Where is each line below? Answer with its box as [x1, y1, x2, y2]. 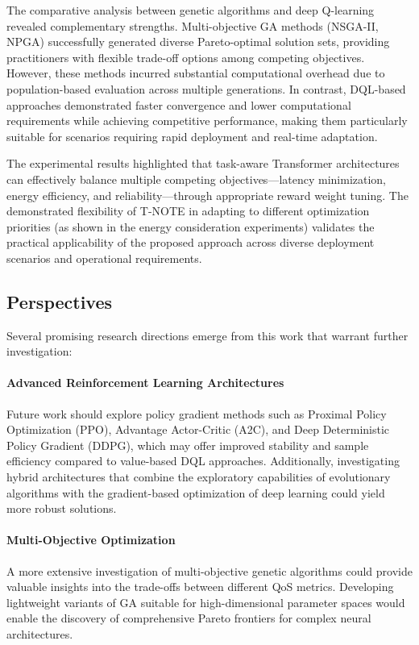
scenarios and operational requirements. [6, 249, 202, 266]
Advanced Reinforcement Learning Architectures [6, 374, 284, 391]
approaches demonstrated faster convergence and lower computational [6, 96, 351, 113]
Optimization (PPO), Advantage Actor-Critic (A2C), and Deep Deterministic [6, 421, 390, 438]
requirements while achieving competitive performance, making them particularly [6, 112, 408, 129]
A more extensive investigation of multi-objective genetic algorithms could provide [6, 562, 413, 579]
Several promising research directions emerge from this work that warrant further [6, 327, 409, 343]
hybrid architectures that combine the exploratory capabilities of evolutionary [6, 468, 391, 485]
